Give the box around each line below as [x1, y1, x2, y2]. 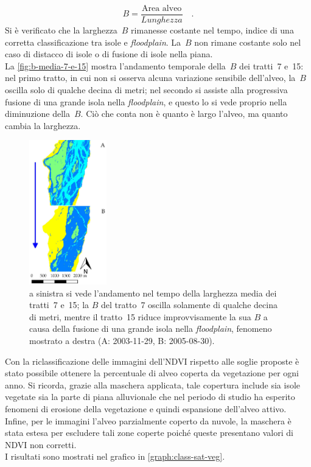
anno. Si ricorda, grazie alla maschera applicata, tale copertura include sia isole [5, 378, 301, 391]
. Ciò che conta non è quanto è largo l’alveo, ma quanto [80, 107, 288, 120]
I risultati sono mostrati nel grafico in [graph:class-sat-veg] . [5, 450, 225, 463]
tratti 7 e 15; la [29, 298, 89, 311]
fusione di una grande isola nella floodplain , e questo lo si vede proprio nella [5, 95, 287, 108]
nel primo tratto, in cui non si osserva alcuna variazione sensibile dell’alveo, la [5, 71, 296, 84]
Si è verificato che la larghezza [5, 24, 117, 37]
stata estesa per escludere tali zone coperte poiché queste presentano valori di [5, 426, 293, 439]
